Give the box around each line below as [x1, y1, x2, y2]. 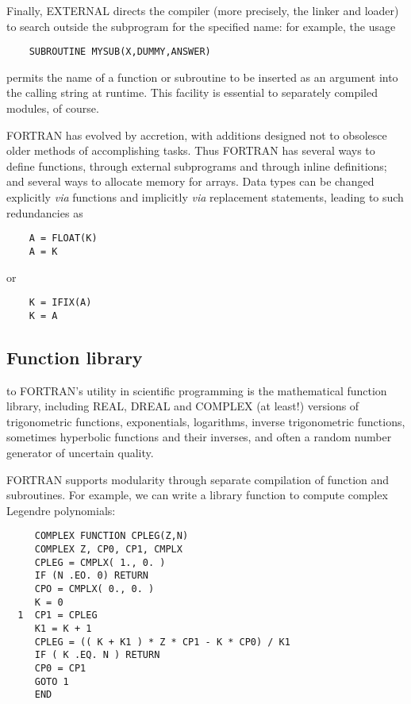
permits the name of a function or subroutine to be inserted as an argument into [6, 68, 398, 85]
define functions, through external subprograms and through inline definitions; [6, 157, 387, 174]
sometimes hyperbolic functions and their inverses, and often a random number [6, 429, 392, 445]
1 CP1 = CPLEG [17, 610, 98, 621]
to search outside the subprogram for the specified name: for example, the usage [6, 17, 396, 34]
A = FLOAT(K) [29, 233, 98, 244]
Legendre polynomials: [6, 502, 116, 518]
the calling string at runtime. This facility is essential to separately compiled [6, 84, 378, 101]
